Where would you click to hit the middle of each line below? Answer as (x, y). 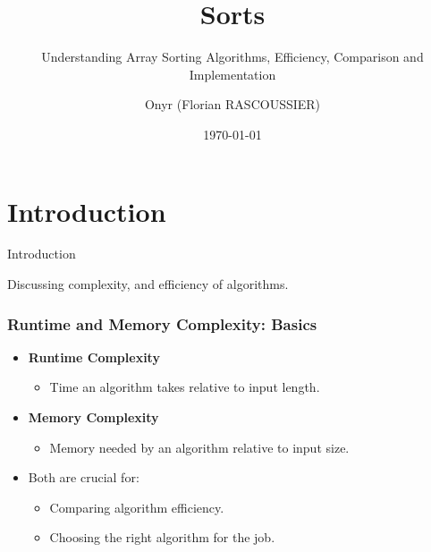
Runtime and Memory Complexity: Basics (162, 323)
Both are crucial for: (84, 477)
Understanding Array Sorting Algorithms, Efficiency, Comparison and (232, 57)
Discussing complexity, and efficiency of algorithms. (148, 284)
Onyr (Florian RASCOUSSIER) (232, 104)
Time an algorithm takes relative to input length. (185, 387)
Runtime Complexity (94, 357)
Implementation (232, 74)
